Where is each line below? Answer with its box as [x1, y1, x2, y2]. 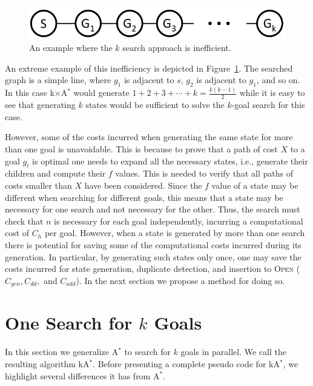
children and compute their [5, 167, 106, 180]
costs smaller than [5, 179, 72, 192]
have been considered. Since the [84, 179, 202, 192]
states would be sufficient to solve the [85, 98, 225, 111]
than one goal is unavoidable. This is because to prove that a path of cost [5, 143, 278, 155]
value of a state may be [211, 179, 298, 192]
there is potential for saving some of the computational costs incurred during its [5, 238, 301, 251]
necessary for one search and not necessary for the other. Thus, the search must [5, 203, 300, 215]
